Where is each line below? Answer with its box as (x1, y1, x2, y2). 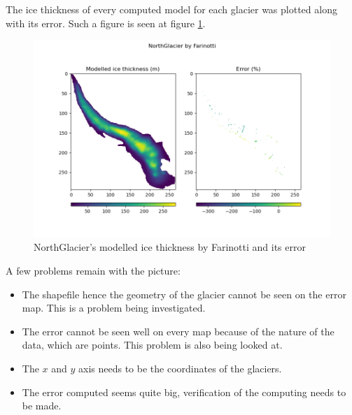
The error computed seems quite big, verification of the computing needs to (22, 384, 346, 399)
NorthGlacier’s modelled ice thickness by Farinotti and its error (34, 240, 306, 254)
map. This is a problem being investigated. (22, 300, 206, 315)
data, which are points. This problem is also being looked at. (22, 337, 283, 352)
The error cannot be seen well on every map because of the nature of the (22, 323, 335, 338)
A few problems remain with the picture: (6, 263, 181, 278)
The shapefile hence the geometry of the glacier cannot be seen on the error (22, 286, 346, 301)
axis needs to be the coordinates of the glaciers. (78, 361, 282, 375)
